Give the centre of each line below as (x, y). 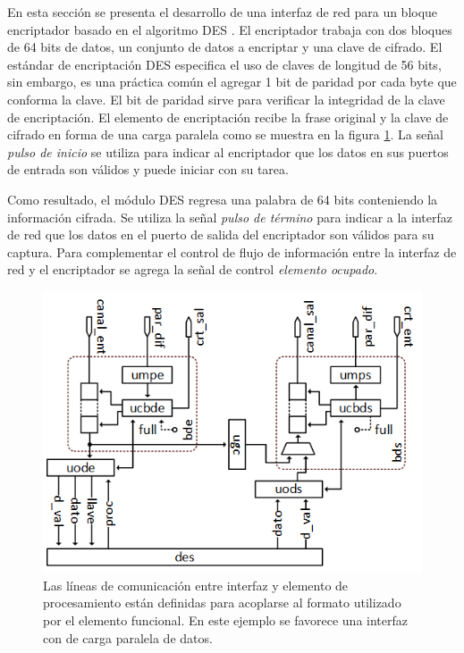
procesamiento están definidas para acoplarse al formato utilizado (222, 603)
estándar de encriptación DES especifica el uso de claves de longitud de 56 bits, (224, 64)
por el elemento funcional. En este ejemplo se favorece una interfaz (225, 620)
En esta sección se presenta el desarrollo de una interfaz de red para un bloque (223, 12)
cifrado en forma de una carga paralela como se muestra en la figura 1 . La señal (225, 134)
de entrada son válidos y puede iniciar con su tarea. (148, 169)
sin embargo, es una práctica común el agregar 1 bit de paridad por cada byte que (232, 82)
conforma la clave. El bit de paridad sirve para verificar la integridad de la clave (226, 99)
